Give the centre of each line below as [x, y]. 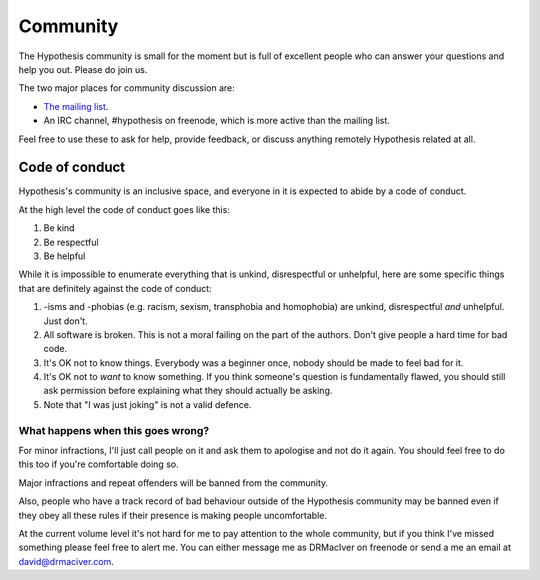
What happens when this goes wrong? [114, 430]
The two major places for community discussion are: [126, 88]
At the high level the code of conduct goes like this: [124, 209]
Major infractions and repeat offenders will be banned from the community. [173, 482]
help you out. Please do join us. [83, 69]
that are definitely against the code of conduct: [115, 288]
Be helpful [64, 256]
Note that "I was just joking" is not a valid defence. [147, 404]
